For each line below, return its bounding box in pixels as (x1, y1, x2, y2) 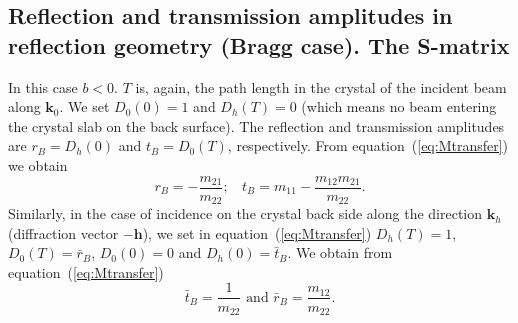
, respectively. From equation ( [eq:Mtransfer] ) (227, 135, 509, 156)
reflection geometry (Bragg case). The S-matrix (8, 29, 510, 60)
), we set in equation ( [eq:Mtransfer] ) (142, 222, 372, 243)
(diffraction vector (8, 222, 119, 243)
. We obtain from (287, 242, 393, 263)
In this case (8, 76, 78, 97)
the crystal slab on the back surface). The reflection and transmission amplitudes (8, 115, 505, 136)
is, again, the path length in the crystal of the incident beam (135, 76, 507, 97)
